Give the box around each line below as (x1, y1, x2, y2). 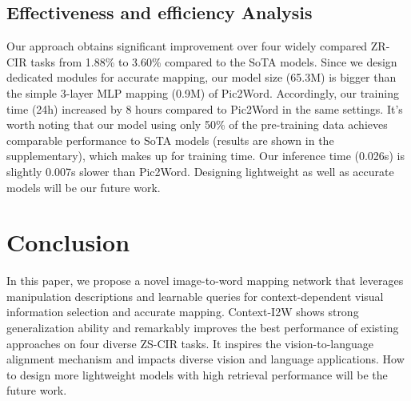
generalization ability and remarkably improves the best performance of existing (6, 319, 399, 336)
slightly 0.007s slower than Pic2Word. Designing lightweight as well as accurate (6, 162, 394, 179)
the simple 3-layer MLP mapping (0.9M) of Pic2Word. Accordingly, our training (6, 84, 399, 101)
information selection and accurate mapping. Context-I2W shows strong (6, 303, 359, 320)
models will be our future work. (6, 178, 161, 195)
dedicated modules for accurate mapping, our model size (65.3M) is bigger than (6, 69, 397, 86)
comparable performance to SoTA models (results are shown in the (6, 131, 334, 148)
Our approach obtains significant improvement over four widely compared (6, 38, 368, 54)
